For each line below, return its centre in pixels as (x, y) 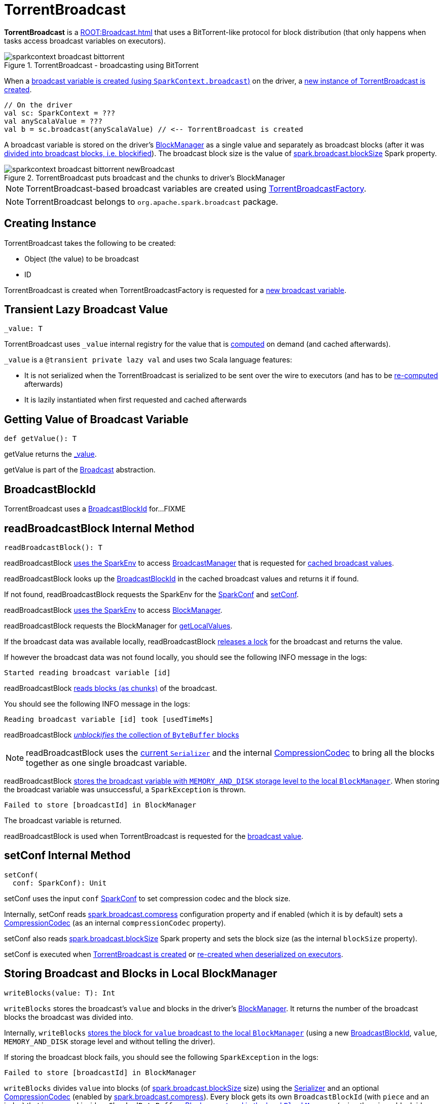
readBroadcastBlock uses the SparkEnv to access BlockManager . (113, 610)
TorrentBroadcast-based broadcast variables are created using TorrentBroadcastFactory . (196, 188)
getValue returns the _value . (50, 454)
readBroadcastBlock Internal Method (99, 528)
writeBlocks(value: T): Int (60, 993)
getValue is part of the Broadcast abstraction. (80, 470)
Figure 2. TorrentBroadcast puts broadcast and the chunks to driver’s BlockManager (145, 177)
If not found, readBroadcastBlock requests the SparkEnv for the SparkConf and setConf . (152, 594)
